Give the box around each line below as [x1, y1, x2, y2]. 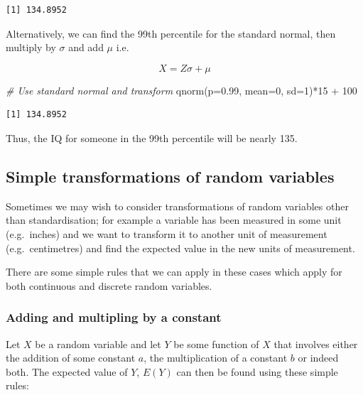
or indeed [298, 350, 339, 365]
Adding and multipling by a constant [6, 308, 222, 326]
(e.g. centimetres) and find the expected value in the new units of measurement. [6, 240, 355, 255]
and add [68, 40, 104, 55]
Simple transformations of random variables [6, 165, 335, 187]
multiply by [6, 40, 56, 55]
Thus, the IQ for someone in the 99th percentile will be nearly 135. [6, 130, 298, 145]
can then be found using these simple [176, 364, 338, 379]
